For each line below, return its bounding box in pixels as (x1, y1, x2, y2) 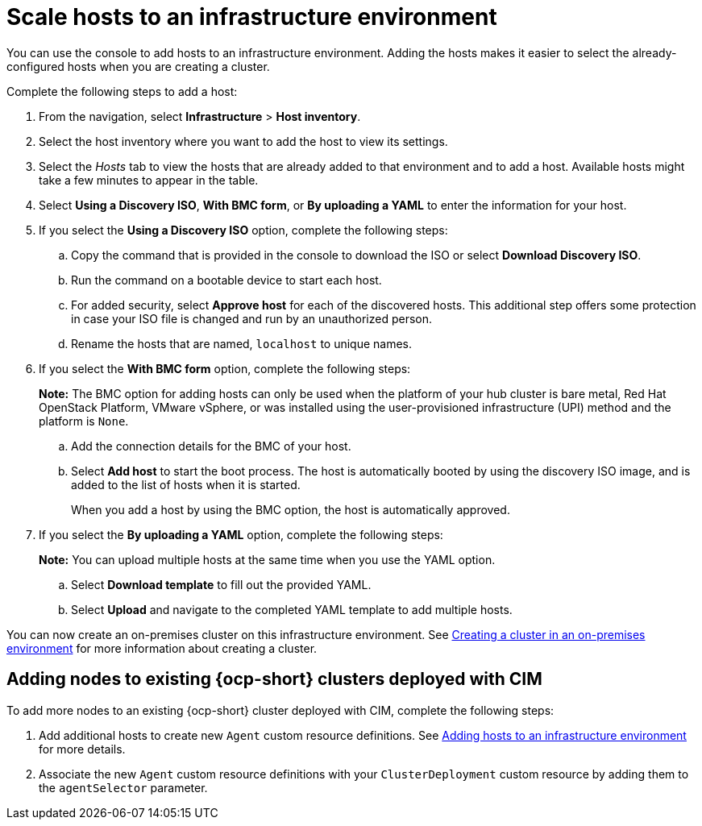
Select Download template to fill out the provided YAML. (71, 577, 372, 591)
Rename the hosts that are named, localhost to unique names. (71, 336, 413, 351)
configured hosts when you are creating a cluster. (6, 59, 270, 73)
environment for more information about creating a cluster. (6, 641, 318, 655)
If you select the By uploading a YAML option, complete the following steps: (39, 527, 443, 542)
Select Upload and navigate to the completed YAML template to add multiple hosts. (71, 602, 513, 616)
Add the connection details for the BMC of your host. (71, 438, 351, 453)
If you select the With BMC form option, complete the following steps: (39, 361, 411, 376)
